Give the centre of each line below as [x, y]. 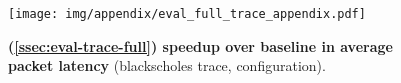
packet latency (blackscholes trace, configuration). [167, 65]
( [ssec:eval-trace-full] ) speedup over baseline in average [200, 45]
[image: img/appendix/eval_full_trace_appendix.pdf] [187, 14]
